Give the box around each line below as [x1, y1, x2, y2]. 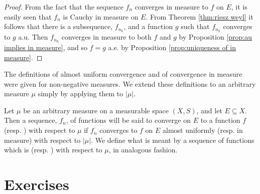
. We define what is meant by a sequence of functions [91, 134, 254, 145]
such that [181, 21, 210, 32]
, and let [196, 105, 222, 115]
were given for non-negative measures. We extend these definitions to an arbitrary [4, 78, 256, 89]
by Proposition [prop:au [179, 32, 252, 42]
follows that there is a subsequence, [4, 21, 113, 32]
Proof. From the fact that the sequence [4, 2, 123, 12]
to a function [200, 115, 240, 125]
